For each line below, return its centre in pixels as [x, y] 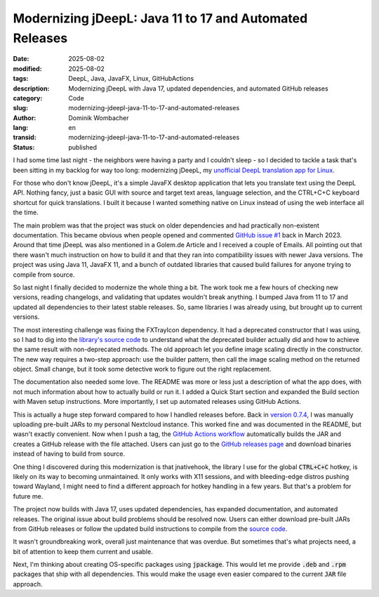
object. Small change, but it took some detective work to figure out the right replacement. [142, 369]
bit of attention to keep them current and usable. [83, 551]
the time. [26, 212]
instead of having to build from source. [69, 454]
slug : [20, 108]
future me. [28, 496]
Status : [24, 147]
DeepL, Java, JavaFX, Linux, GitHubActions [131, 79]
